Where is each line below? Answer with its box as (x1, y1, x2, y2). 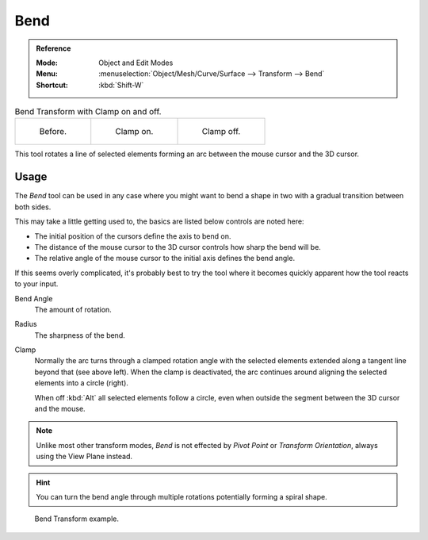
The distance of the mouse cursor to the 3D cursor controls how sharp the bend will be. (34, 242, 321, 251)
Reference (36, 44, 71, 53)
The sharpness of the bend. (34, 330, 126, 340)
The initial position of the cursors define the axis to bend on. (34, 231, 231, 241)
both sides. (14, 202, 52, 212)
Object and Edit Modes (98, 58, 174, 67)
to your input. (14, 279, 59, 289)
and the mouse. (34, 404, 86, 414)
